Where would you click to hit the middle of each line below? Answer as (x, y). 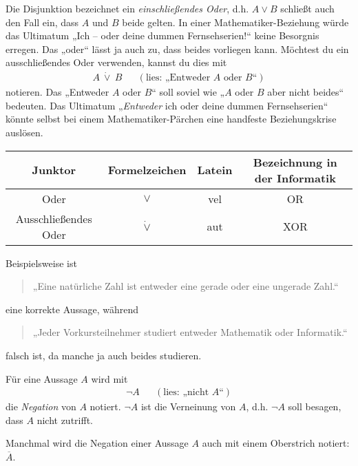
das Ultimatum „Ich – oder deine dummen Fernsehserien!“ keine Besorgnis (162, 35)
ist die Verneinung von (188, 406)
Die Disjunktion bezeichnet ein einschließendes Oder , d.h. (127, 8)
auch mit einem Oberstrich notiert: (276, 443)
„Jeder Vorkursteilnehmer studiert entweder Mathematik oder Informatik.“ (190, 332)
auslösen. (24, 132)
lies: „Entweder (178, 78)
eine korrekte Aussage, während (72, 309)
